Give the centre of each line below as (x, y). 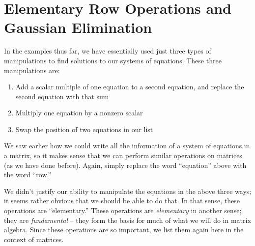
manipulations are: (32, 70)
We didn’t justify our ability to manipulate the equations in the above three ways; (128, 191)
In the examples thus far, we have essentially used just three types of (108, 51)
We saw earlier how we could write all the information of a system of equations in (127, 146)
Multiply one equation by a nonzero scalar (79, 113)
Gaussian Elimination (78, 27)
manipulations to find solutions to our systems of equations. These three (113, 60)
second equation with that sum (62, 96)
